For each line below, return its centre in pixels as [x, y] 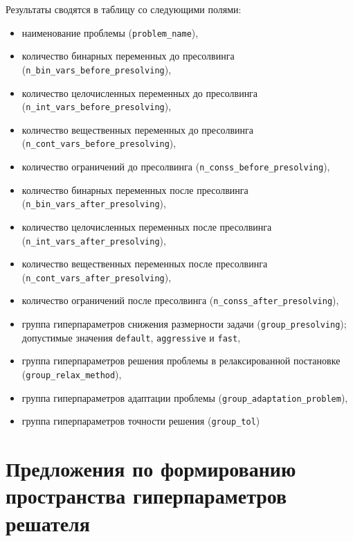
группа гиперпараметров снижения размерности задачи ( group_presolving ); [184, 324]
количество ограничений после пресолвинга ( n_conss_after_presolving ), [180, 300]
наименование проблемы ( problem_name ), [110, 32]
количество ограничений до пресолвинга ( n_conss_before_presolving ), [176, 166]
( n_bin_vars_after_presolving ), [94, 203]
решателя [48, 523]
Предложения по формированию [151, 469]
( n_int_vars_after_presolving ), [94, 240]
